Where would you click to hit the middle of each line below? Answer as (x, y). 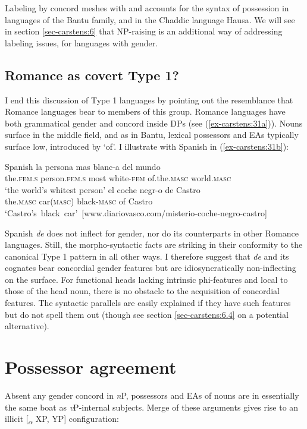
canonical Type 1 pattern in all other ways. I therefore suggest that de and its (147, 256)
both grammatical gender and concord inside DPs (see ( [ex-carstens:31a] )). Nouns (154, 123)
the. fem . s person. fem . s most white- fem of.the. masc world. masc (118, 178)
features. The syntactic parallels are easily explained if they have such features (148, 303)
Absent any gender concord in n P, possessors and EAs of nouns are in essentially (152, 395)
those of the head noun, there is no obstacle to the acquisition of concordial (142, 291)
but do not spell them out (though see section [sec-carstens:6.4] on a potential (147, 314)
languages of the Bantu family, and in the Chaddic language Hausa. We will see (150, 19)
